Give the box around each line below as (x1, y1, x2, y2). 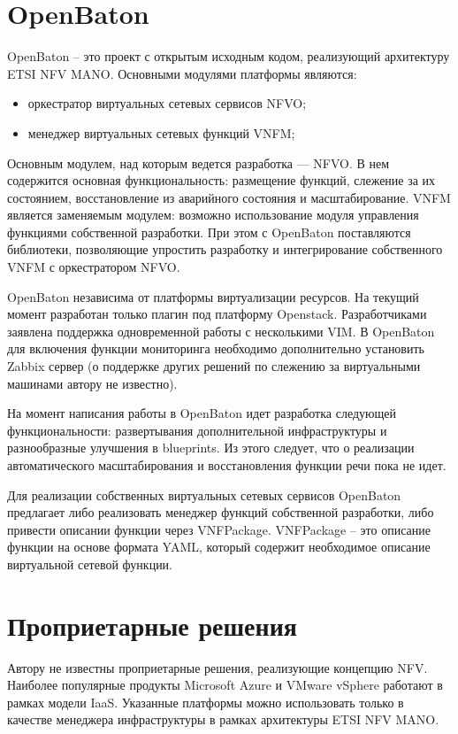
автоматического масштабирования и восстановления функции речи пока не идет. (7, 456, 447, 474)
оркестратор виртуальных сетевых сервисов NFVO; (27, 94, 307, 112)
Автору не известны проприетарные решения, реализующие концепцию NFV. (7, 658, 428, 676)
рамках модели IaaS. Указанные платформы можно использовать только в (7, 692, 404, 711)
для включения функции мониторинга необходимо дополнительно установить (7, 339, 424, 358)
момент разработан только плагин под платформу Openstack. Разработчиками (7, 305, 427, 323)
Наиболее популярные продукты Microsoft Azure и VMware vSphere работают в (7, 676, 443, 694)
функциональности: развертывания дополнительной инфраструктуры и (7, 421, 387, 439)
